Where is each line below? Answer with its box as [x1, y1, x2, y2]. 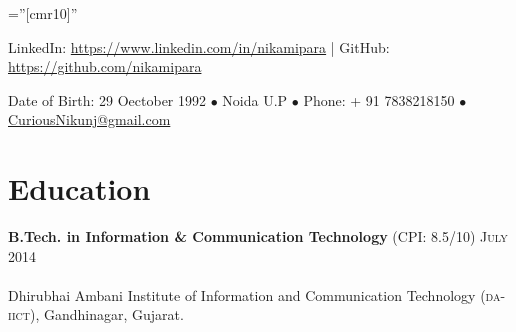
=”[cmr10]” [8, 3, 78, 23]
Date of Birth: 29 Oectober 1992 [8, 89, 207, 110]
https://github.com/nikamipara [8, 56, 202, 77]
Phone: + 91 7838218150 [303, 89, 455, 110]
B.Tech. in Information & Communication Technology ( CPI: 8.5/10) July [8, 226, 508, 247]
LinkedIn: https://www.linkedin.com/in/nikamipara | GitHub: [8, 36, 390, 57]
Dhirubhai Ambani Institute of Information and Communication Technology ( [8, 284, 486, 305]
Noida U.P [222, 89, 288, 110]
